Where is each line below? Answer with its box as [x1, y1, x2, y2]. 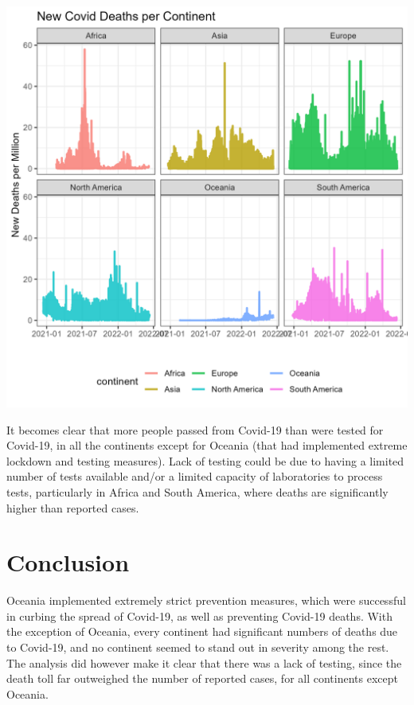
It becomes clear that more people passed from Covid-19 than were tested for [6, 421, 384, 438]
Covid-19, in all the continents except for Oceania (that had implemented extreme [6, 437, 408, 454]
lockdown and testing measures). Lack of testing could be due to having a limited [6, 452, 404, 469]
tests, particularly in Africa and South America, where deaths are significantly [6, 483, 389, 500]
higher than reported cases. [6, 499, 139, 516]
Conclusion [6, 546, 130, 578]
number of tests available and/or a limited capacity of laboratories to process [6, 468, 383, 485]
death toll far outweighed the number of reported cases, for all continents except [6, 670, 398, 687]
